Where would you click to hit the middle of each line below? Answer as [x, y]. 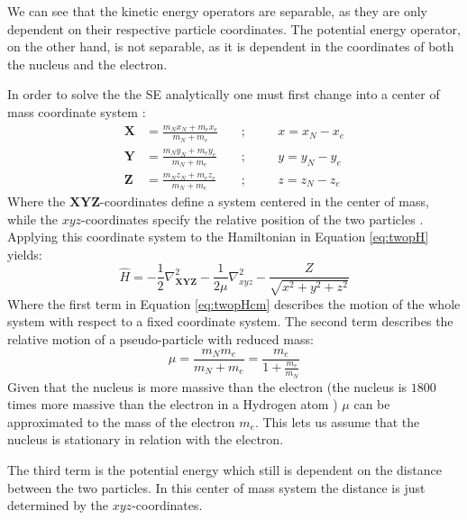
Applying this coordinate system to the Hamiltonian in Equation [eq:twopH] [218, 237]
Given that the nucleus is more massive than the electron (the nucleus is [207, 386]
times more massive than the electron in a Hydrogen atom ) [173, 404]
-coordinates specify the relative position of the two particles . [252, 219]
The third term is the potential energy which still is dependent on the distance [224, 469]
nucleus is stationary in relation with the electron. [146, 439]
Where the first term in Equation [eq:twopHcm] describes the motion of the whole [234, 303]
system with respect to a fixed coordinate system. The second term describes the [230, 321]
